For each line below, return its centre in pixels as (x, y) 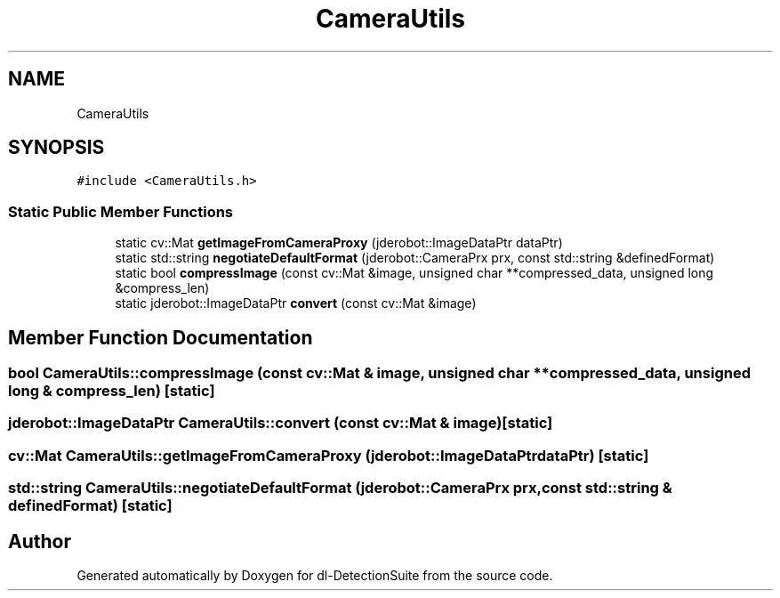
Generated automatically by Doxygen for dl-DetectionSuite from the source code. (315, 575)
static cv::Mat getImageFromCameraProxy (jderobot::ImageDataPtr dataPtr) (339, 243)
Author (40, 541)
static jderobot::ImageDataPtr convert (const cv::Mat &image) (296, 303)
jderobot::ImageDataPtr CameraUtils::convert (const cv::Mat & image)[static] (281, 423)
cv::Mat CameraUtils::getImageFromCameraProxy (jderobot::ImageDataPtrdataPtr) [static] (329, 455)
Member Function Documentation (161, 337)
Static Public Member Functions (121, 211)
